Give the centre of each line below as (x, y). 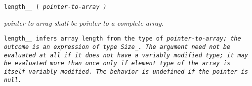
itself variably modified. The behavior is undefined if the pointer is (126, 71)
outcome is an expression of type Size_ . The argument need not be (117, 47)
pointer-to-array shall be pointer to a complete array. (84, 22)
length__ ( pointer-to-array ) (55, 7)
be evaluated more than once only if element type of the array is (117, 64)
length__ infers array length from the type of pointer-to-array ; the (123, 39)
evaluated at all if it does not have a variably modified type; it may (126, 55)
